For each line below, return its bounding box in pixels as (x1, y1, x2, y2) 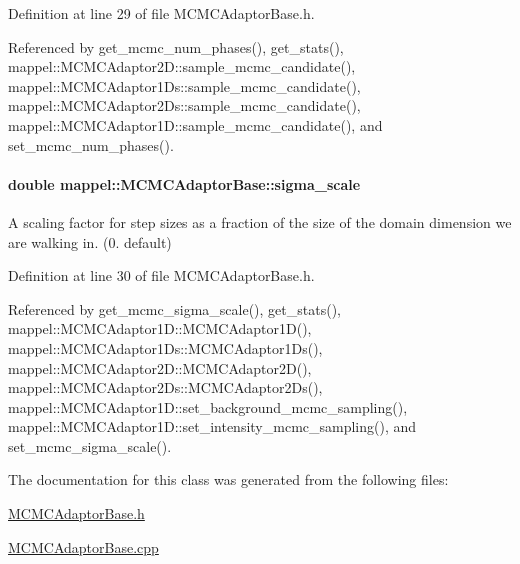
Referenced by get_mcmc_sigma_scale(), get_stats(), (8, 298, 341, 319)
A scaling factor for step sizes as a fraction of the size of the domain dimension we (8, 211, 512, 232)
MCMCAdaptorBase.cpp (8, 536, 159, 557)
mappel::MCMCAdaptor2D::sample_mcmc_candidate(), (8, 56, 356, 77)
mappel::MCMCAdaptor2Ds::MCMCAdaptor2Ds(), (8, 377, 323, 398)
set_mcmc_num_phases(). (8, 134, 174, 155)
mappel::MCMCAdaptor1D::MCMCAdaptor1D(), (8, 318, 312, 339)
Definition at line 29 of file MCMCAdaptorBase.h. (8, 3, 315, 23)
